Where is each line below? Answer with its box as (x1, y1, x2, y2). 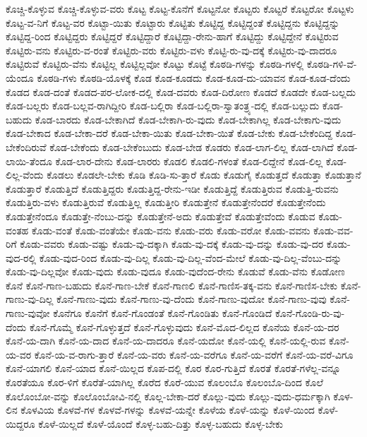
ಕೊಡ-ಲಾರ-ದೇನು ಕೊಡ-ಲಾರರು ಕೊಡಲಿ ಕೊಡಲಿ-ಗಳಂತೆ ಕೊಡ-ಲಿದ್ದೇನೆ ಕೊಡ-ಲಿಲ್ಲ (55, 153, 323, 168)
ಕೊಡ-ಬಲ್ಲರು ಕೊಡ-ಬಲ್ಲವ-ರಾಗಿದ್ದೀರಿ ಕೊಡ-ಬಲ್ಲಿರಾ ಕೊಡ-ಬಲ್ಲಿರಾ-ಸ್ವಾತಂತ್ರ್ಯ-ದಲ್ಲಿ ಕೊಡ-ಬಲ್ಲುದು (6, 98, 320, 113)
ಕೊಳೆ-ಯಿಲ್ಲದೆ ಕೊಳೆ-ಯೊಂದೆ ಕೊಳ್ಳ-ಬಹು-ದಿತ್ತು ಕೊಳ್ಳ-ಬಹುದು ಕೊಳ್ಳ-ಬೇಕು (38, 416, 283, 431)
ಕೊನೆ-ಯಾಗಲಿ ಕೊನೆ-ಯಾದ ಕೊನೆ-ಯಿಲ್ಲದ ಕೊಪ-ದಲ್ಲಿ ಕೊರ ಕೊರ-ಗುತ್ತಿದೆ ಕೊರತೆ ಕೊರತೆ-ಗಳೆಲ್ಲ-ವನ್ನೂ (6, 361, 341, 376)
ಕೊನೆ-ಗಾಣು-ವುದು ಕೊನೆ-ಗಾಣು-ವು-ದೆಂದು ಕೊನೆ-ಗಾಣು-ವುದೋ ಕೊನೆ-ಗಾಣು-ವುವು (56, 292, 327, 306)
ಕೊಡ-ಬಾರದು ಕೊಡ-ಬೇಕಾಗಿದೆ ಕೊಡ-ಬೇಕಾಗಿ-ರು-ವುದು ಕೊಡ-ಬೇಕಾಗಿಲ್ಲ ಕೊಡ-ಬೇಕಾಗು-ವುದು (35, 112, 342, 126)
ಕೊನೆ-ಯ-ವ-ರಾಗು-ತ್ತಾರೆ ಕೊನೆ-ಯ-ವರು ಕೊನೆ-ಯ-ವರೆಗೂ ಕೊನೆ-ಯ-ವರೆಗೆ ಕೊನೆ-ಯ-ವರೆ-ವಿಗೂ (34, 347, 354, 361)
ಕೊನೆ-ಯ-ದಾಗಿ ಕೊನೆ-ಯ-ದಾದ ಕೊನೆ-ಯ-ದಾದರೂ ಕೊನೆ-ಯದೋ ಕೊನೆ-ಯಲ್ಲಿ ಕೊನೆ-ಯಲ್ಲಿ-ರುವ (6, 333, 326, 348)
